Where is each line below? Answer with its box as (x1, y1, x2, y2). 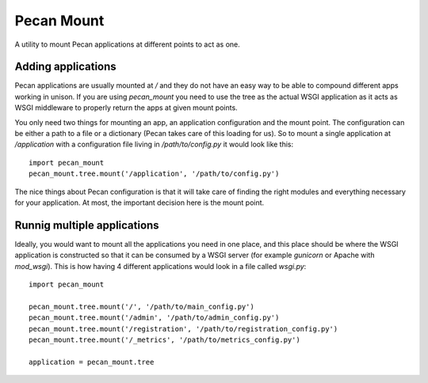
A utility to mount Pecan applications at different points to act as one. (14, 40, 241, 49)
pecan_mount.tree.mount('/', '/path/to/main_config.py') (29, 301, 255, 311)
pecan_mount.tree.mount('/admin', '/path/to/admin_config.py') (29, 313, 280, 322)
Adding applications (14, 60, 117, 74)
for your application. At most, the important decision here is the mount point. (14, 198, 265, 207)
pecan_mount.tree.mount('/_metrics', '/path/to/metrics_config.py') (29, 336, 300, 344)
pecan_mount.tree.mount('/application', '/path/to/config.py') (29, 169, 280, 178)
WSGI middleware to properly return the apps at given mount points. (14, 103, 238, 112)
